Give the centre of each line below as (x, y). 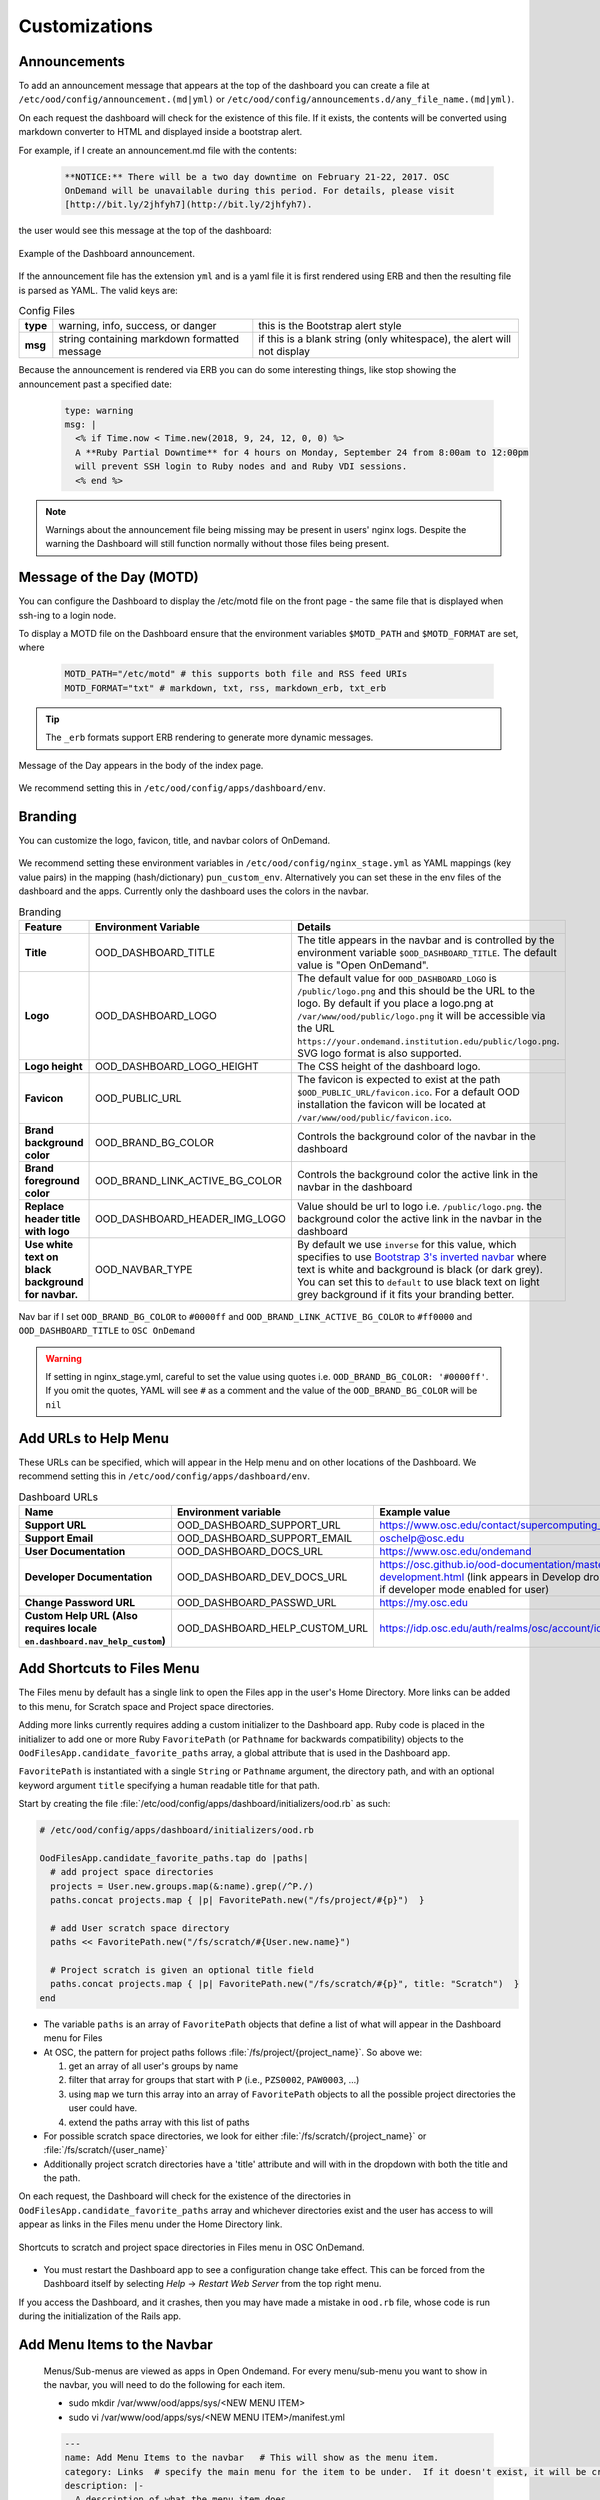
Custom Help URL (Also (81, 1615)
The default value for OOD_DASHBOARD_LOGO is (396, 978)
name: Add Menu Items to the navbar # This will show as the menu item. (252, 2458)
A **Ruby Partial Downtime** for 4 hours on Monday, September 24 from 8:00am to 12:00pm (302, 452)
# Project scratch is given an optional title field (182, 1970)
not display (284, 352)
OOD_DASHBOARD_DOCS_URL (250, 1551)
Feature (43, 927)
